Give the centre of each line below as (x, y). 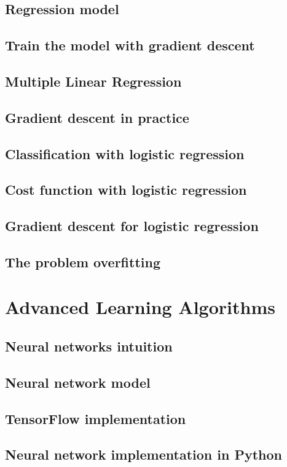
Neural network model (78, 382)
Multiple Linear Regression (93, 81)
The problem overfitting (83, 261)
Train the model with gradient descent (130, 45)
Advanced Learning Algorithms (140, 307)
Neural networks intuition (89, 346)
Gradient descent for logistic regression (132, 226)
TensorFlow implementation (96, 418)
